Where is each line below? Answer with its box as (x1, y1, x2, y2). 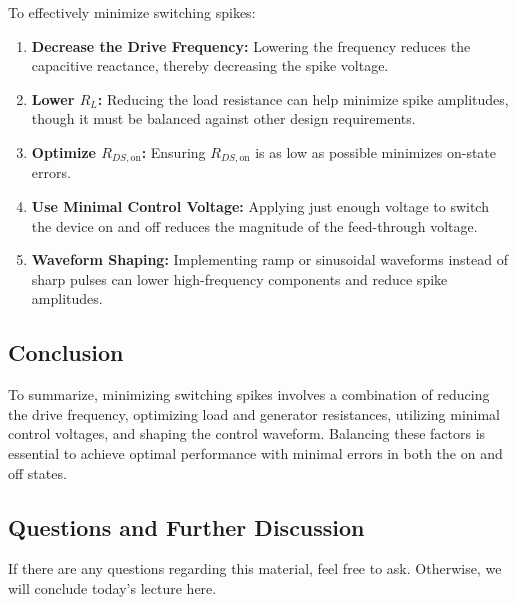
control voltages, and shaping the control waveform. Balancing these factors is (8, 423, 486, 444)
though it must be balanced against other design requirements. (31, 108, 416, 129)
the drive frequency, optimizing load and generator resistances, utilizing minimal (8, 403, 501, 424)
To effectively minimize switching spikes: (8, 2, 256, 22)
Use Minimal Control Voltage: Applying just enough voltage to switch (31, 196, 489, 217)
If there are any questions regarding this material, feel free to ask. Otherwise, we (8, 558, 502, 579)
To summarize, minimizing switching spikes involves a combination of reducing (8, 384, 490, 405)
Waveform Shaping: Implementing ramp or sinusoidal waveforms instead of (31, 249, 509, 270)
